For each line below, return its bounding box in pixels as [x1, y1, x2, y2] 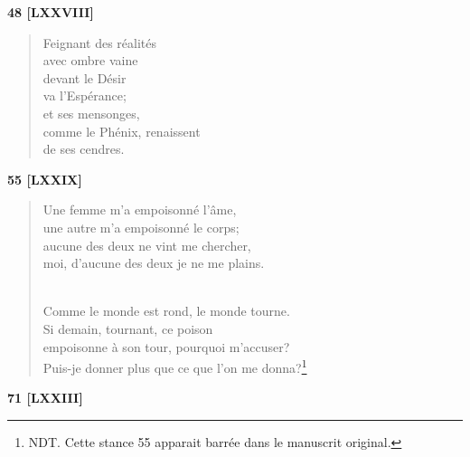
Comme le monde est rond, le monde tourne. [42, 301, 290, 320]
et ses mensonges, [42, 103, 140, 122]
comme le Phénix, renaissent [42, 121, 201, 140]
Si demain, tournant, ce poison [42, 319, 213, 338]
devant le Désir [42, 68, 127, 87]
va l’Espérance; [42, 86, 127, 105]
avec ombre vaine [42, 51, 138, 70]
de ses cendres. [42, 139, 125, 158]
